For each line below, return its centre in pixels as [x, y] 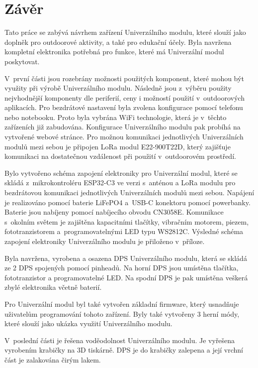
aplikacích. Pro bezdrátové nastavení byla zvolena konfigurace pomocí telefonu [124, 107]
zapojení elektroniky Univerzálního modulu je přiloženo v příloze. [105, 241]
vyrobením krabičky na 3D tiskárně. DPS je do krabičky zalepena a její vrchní [124, 350]
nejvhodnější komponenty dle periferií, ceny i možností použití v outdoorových [125, 97]
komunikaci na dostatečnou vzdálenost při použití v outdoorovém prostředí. [120, 156]
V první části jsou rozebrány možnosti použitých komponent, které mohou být [124, 78]
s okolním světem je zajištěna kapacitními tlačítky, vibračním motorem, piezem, [127, 221]
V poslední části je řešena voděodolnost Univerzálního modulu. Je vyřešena [120, 340]
